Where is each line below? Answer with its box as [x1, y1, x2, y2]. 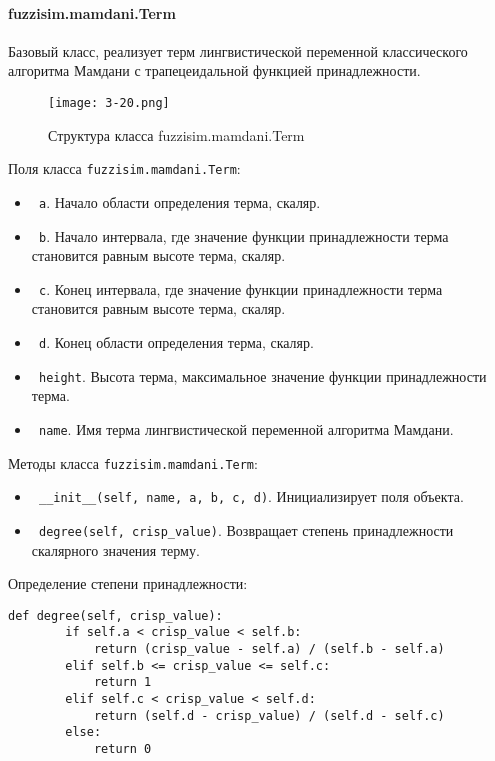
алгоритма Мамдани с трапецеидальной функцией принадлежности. [8, 60, 421, 81]
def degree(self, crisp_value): [8, 608, 223, 623]
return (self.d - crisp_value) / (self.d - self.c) [93, 708, 445, 723]
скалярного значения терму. [31, 539, 200, 560]
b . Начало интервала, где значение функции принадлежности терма [38, 225, 449, 246]
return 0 [93, 742, 152, 757]
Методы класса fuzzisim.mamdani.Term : [8, 452, 258, 473]
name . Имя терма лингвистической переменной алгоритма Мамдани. [38, 418, 454, 439]
